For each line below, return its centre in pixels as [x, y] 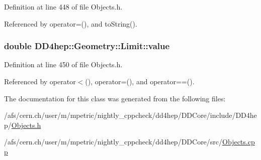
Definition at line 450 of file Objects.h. [63, 64]
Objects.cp [239, 142]
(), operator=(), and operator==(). [140, 81]
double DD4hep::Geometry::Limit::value [87, 46]
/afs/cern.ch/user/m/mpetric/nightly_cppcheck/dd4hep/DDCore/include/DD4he [130, 115]
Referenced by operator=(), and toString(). [71, 23]
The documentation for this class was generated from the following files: [115, 98]
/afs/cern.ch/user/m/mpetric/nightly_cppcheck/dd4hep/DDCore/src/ [113, 142]
